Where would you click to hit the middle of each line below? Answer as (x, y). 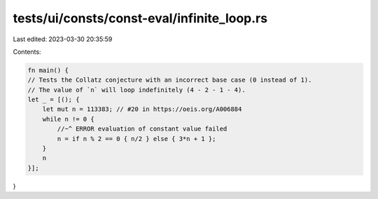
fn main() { (48, 70)
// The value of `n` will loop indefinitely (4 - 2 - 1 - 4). (136, 90)
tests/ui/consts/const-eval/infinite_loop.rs (140, 18)
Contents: (27, 52)
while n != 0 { (68, 119)
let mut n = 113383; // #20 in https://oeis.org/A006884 (142, 109)
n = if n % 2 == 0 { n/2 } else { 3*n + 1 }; (136, 139)
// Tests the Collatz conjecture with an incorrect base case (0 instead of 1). (170, 80)
